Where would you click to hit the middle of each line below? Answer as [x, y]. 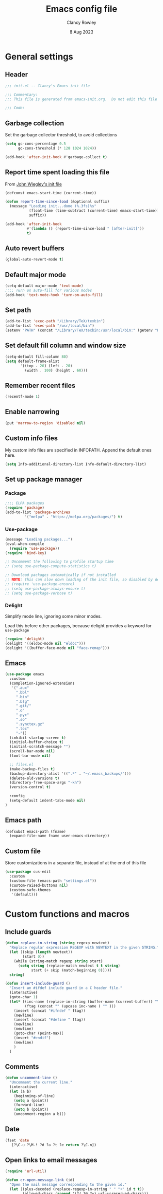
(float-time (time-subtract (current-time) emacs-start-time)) [94, 211]
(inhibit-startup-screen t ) [38, 738]
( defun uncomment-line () [31, 1078]
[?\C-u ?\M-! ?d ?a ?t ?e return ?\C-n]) [54, 1145]
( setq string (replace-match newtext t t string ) [69, 966]
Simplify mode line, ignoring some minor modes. [53, 616]
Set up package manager [44, 479]
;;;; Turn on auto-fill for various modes [49, 290]
